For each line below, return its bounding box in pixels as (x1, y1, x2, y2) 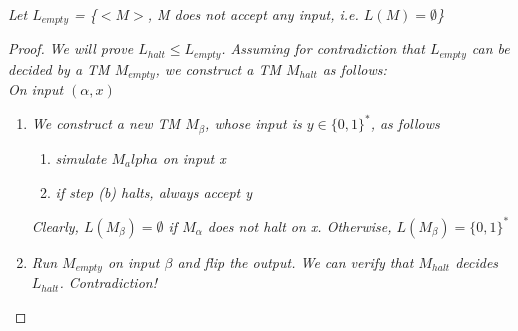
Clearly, (31, 215, 79, 236)
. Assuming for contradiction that (221, 38, 425, 59)
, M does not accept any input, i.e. (147, 4, 359, 24)
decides (455, 251, 499, 272)
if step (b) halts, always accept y (55, 181, 253, 202)
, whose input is (205, 113, 302, 134)
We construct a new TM (31, 113, 181, 134)
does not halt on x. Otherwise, (207, 215, 392, 236)
